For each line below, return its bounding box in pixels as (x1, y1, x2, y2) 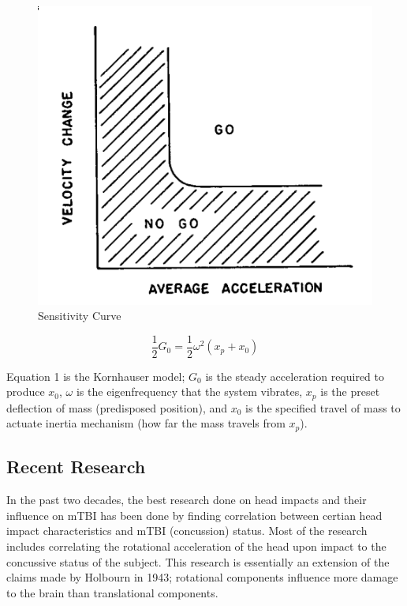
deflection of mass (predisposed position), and (6, 399, 228, 416)
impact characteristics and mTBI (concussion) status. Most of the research (6, 522, 368, 539)
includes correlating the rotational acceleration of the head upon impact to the (6, 537, 386, 554)
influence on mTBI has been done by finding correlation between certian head (6, 506, 383, 523)
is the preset (320, 383, 380, 400)
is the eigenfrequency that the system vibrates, (76, 383, 303, 400)
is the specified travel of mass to (245, 399, 401, 416)
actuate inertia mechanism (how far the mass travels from (6, 415, 286, 431)
